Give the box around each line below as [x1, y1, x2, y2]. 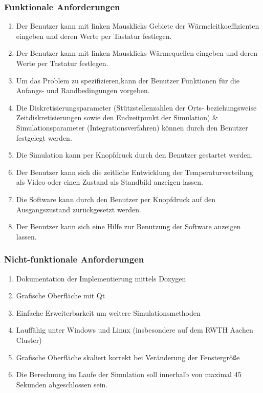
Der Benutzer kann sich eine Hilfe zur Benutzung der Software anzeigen [16, 221, 241, 232]
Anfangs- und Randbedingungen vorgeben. [16, 85, 150, 96]
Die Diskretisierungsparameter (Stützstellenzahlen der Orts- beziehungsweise [16, 102, 257, 113]
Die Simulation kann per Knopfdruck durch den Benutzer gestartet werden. [16, 149, 253, 160]
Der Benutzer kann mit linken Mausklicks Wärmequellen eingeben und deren [16, 48, 258, 58]
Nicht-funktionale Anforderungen [4, 253, 144, 266]
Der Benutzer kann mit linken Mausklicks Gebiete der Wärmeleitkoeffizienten [16, 20, 259, 31]
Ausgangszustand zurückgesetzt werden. [16, 204, 141, 214]
